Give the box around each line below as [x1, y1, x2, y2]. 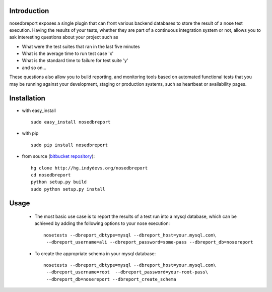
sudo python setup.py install [31, 186, 106, 192]
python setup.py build [31, 179, 87, 185]
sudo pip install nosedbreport [31, 142, 108, 148]
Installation [9, 94, 45, 103]
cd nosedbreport [31, 172, 71, 178]
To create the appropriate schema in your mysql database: [34, 250, 156, 257]
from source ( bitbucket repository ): [22, 153, 95, 159]
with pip [22, 130, 39, 136]
